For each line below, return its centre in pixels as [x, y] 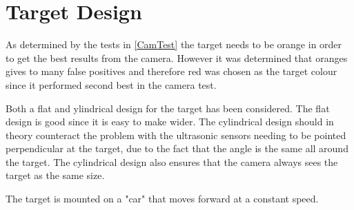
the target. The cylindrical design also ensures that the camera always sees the [172, 161]
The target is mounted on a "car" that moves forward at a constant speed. [162, 199]
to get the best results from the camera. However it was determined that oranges [177, 57]
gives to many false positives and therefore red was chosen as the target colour [171, 71]
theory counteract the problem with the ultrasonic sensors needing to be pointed [176, 135]
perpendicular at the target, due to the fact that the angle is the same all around [177, 148]
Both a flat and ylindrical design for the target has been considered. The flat [168, 108]
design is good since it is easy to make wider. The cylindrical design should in [170, 122]
